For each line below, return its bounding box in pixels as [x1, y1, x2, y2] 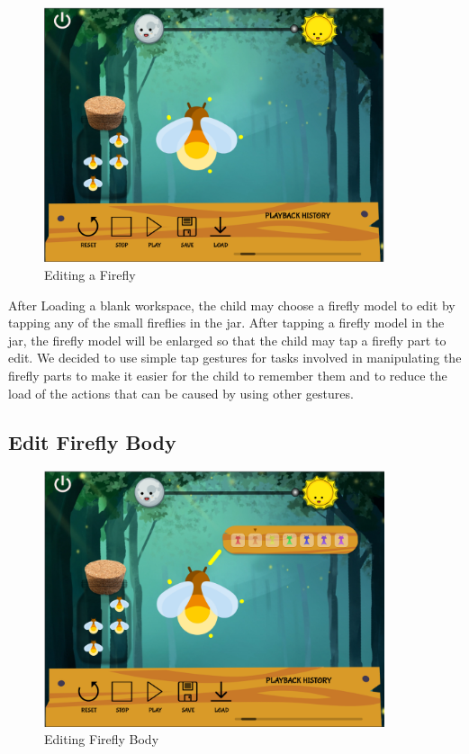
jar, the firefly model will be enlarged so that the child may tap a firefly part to [8, 330, 446, 349]
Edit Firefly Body [8, 427, 176, 455]
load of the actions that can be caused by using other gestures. [8, 383, 354, 402]
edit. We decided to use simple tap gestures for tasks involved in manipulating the [8, 348, 462, 367]
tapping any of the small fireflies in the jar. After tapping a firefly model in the [8, 313, 445, 332]
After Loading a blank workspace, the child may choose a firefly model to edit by [8, 295, 455, 314]
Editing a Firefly [44, 265, 136, 284]
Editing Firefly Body [44, 730, 159, 749]
